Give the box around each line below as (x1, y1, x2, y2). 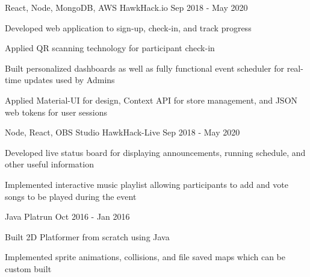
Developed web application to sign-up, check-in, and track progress (5, 21, 252, 34)
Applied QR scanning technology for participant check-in (5, 42, 215, 54)
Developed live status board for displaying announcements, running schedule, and (5, 146, 306, 158)
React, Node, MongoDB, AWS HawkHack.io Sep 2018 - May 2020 (5, 1, 248, 13)
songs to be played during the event (5, 190, 137, 202)
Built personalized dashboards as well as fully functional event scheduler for (5, 61, 285, 74)
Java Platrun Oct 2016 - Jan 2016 (5, 210, 130, 223)
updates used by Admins (23, 73, 115, 86)
